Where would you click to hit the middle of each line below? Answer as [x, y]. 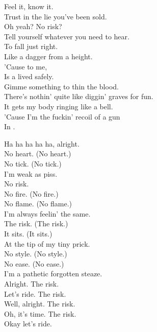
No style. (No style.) [36, 254]
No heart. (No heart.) [38, 153]
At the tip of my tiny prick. [47, 243]
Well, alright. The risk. [40, 304]
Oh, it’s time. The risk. [40, 313]
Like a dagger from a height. [48, 56]
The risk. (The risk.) [36, 223]
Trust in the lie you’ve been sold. [56, 16]
